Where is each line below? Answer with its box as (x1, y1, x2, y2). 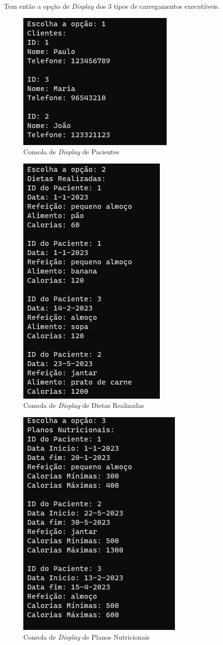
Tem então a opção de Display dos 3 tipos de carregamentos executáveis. (4, 1, 220, 11)
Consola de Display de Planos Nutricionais (23, 631, 150, 642)
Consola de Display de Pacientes (23, 147, 120, 157)
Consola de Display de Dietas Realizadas (23, 400, 144, 410)
